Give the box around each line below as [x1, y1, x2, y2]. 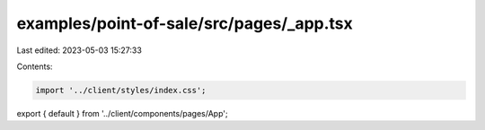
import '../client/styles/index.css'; [35, 85, 207, 95]
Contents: [16, 61, 53, 72]
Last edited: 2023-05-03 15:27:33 [16, 45, 143, 56]
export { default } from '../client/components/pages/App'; [16, 108, 228, 118]
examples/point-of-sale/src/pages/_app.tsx [16, 13, 354, 33]
